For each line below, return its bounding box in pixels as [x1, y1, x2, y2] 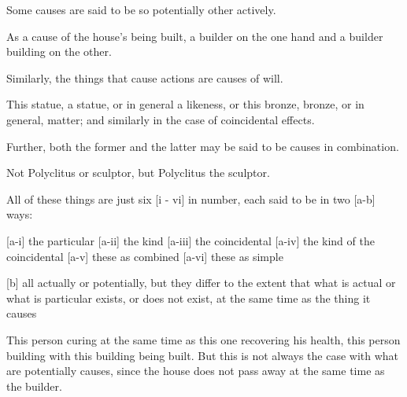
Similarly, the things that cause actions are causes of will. [6, 69, 283, 86]
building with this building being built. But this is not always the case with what [6, 347, 399, 363]
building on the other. [6, 43, 112, 60]
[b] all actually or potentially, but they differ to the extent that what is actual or [6, 274, 396, 291]
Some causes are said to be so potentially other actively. [6, 2, 276, 17]
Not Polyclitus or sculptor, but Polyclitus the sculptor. [6, 164, 270, 181]
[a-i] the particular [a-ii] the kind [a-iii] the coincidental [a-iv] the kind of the [6, 232, 375, 248]
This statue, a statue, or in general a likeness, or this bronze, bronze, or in [6, 96, 364, 112]
